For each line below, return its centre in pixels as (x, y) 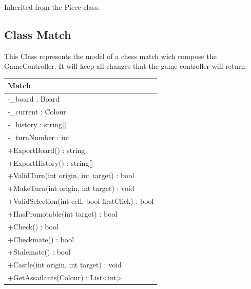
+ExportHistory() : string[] (51, 162)
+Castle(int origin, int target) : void (65, 265)
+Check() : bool (33, 226)
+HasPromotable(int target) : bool (63, 213)
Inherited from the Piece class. (52, 7)
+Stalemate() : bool (39, 252)
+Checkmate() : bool (41, 239)
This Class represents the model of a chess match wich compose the (110, 56)
